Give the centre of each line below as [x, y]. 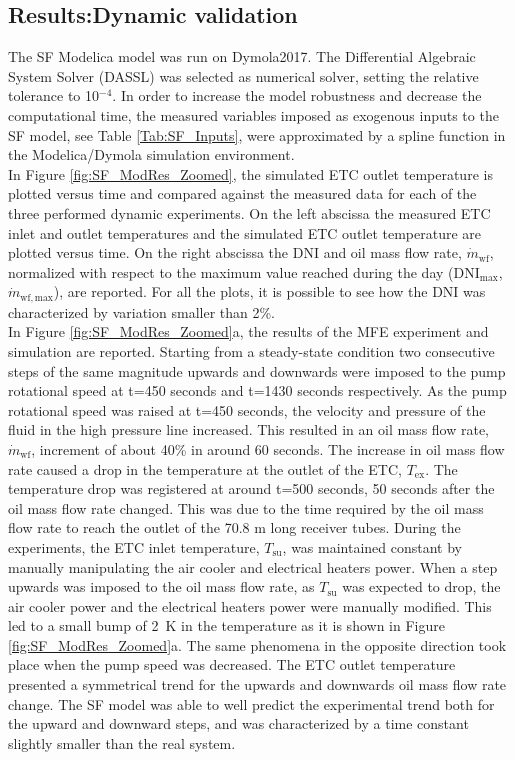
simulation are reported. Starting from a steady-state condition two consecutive [251, 350]
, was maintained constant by [372, 546]
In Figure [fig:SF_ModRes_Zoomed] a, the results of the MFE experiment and [248, 331]
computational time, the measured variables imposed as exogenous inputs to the [253, 114]
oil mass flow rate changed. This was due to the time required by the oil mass [246, 507]
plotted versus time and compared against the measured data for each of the [242, 193]
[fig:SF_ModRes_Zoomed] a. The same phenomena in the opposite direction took [257, 644]
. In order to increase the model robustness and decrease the [297, 95]
